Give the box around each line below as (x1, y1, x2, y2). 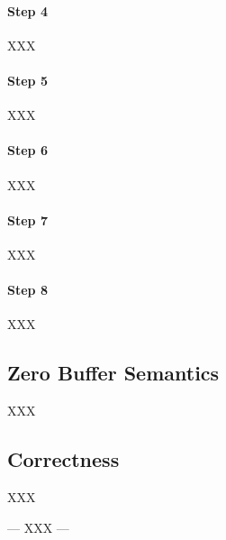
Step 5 (7, 70, 48, 89)
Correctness (7, 445, 120, 473)
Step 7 (7, 210, 48, 229)
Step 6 (7, 141, 48, 160)
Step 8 (7, 280, 48, 299)
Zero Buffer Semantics (7, 359, 220, 387)
